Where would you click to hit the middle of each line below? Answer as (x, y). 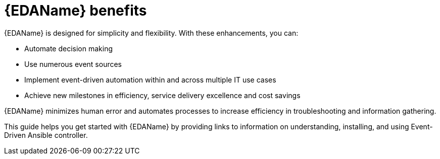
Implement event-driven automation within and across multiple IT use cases (150, 79)
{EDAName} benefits (76, 11)
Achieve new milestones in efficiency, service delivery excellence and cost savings (162, 95)
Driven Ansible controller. (46, 135)
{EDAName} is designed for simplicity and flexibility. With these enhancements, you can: (151, 33)
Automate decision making (69, 48)
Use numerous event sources (73, 64)
